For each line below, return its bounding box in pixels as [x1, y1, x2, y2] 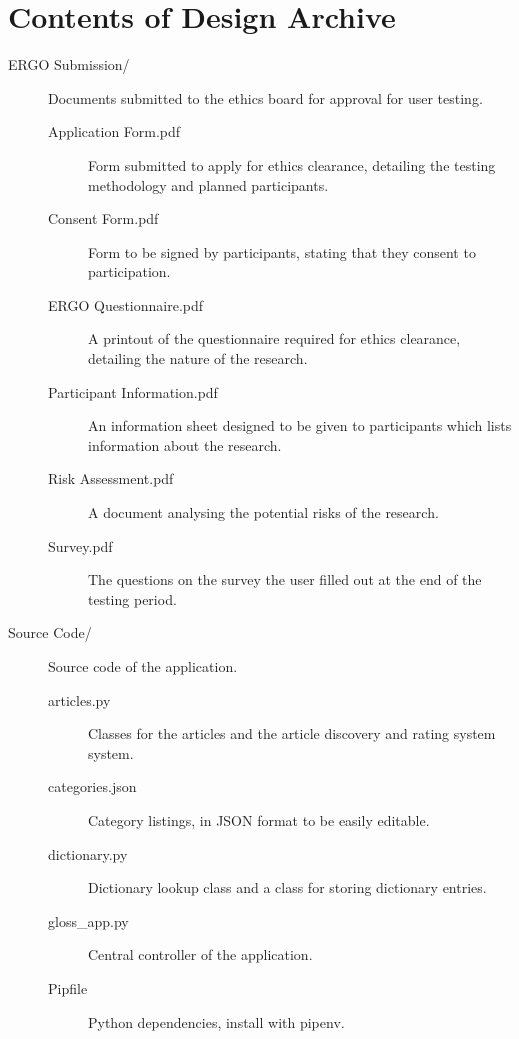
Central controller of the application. [88, 944, 313, 965]
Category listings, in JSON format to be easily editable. [88, 809, 430, 830]
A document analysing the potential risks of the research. [88, 502, 439, 523]
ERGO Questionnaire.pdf [48, 294, 204, 315]
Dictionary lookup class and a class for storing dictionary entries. [88, 877, 487, 898]
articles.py [48, 689, 111, 710]
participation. [88, 261, 171, 282]
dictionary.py [48, 843, 128, 864]
